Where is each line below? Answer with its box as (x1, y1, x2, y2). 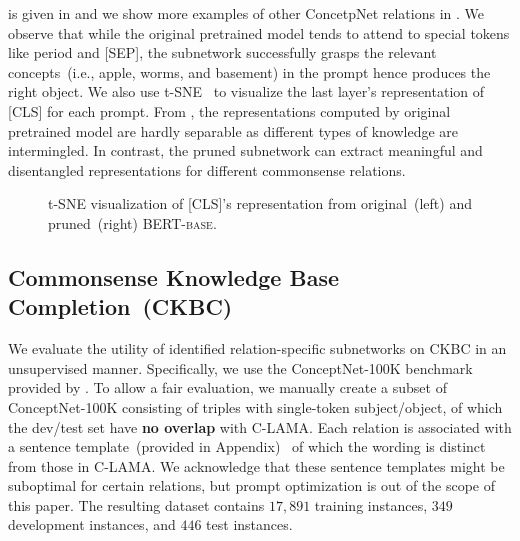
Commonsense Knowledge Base (8, 261, 340, 292)
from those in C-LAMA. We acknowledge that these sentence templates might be (8, 455, 505, 476)
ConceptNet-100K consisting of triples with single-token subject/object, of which (8, 396, 503, 417)
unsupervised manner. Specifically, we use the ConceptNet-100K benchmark (8, 357, 473, 378)
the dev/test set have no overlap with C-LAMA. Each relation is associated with (8, 416, 512, 437)
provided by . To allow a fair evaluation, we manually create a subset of (8, 377, 447, 398)
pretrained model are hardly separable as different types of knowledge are (8, 120, 459, 141)
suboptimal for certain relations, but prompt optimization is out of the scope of (8, 475, 496, 496)
